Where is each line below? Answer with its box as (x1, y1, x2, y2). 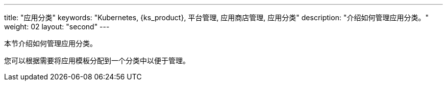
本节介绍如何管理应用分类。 (4, 39, 97, 48)
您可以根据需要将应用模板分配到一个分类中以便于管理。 (4, 56, 190, 65)
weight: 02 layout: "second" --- (4, 22, 110, 31)
